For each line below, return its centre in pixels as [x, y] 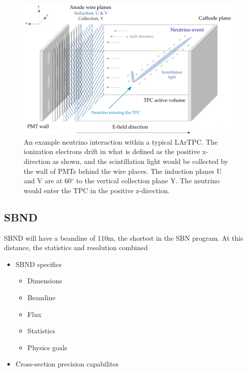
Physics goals [47, 347]
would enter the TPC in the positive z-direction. [97, 190]
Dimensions [45, 281]
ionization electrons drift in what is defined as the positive [112, 151]
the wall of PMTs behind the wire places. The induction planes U [123, 171]
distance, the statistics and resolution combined [76, 247]
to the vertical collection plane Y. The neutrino [148, 181]
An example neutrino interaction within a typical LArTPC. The [121, 141]
